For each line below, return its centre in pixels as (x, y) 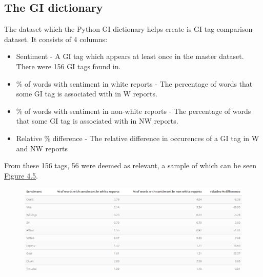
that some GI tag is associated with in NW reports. (97, 121)
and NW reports (42, 148)
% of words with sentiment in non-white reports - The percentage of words (134, 111)
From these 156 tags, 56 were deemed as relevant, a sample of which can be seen (130, 165)
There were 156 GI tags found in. (68, 66)
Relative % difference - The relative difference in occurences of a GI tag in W (138, 138)
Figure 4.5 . (21, 175)
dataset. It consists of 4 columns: (56, 39)
